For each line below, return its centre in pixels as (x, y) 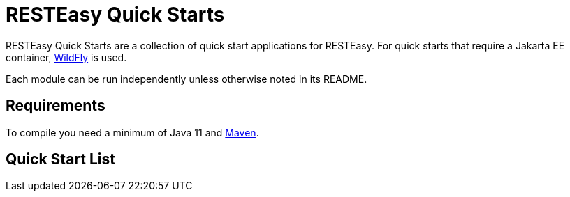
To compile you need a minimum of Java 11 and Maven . (132, 132)
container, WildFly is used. (66, 57)
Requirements (56, 106)
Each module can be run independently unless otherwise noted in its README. (187, 79)
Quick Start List (60, 159)
